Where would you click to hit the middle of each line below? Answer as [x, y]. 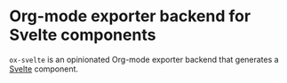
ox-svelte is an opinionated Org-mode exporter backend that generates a [144, 59]
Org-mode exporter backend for [130, 16]
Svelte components [83, 35]
